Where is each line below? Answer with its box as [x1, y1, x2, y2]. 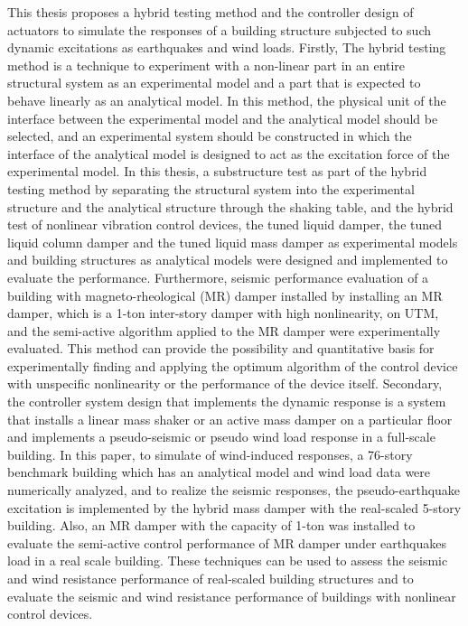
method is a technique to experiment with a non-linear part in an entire [7, 55, 406, 74]
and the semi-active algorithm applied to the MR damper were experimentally [7, 321, 441, 340]
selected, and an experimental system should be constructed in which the [7, 126, 412, 145]
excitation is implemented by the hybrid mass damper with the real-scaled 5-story [7, 498, 462, 517]
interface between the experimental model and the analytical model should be [7, 108, 438, 127]
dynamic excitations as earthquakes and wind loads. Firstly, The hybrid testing [7, 38, 446, 57]
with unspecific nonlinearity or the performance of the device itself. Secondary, [7, 374, 443, 393]
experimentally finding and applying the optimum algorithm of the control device [7, 356, 458, 375]
